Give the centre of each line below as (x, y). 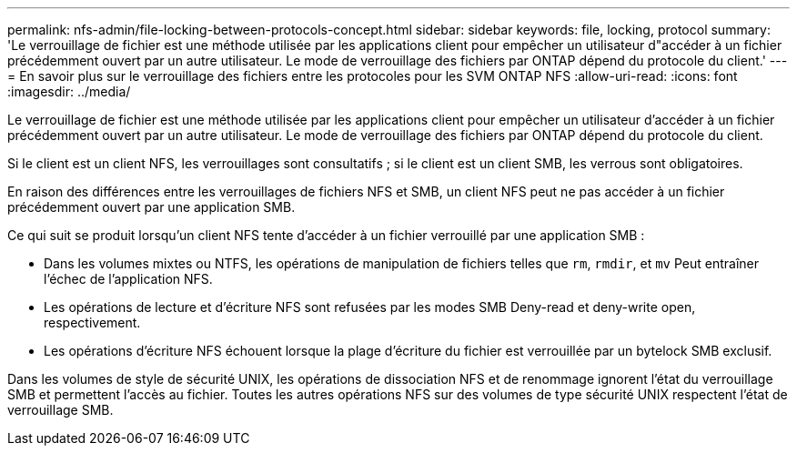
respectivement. (92, 322)
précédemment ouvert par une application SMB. (151, 207)
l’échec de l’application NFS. (128, 279)
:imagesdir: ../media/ (69, 91)
